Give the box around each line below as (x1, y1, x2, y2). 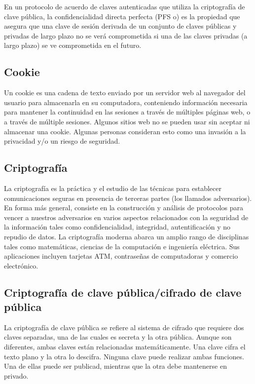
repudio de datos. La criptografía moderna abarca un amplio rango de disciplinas (4, 231, 249, 241)
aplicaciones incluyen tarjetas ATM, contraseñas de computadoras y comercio (4, 251, 238, 261)
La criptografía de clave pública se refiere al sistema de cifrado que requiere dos (4, 322, 244, 332)
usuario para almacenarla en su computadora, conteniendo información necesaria (4, 97, 248, 107)
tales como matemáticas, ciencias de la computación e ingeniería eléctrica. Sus (4, 241, 240, 251)
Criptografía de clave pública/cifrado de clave (4, 284, 242, 300)
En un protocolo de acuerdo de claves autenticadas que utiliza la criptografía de (4, 1, 245, 11)
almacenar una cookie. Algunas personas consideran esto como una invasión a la (4, 126, 246, 136)
